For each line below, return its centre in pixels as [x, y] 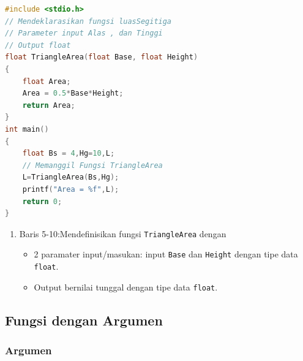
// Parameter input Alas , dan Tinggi [84, 33]
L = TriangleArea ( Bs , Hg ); [71, 177]
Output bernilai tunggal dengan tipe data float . [126, 287]
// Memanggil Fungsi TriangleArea [92, 165]
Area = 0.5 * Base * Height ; [73, 93]
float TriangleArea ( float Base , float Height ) [102, 57]
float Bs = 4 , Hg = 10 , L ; [69, 154]
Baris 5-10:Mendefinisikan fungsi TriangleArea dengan [123, 233]
